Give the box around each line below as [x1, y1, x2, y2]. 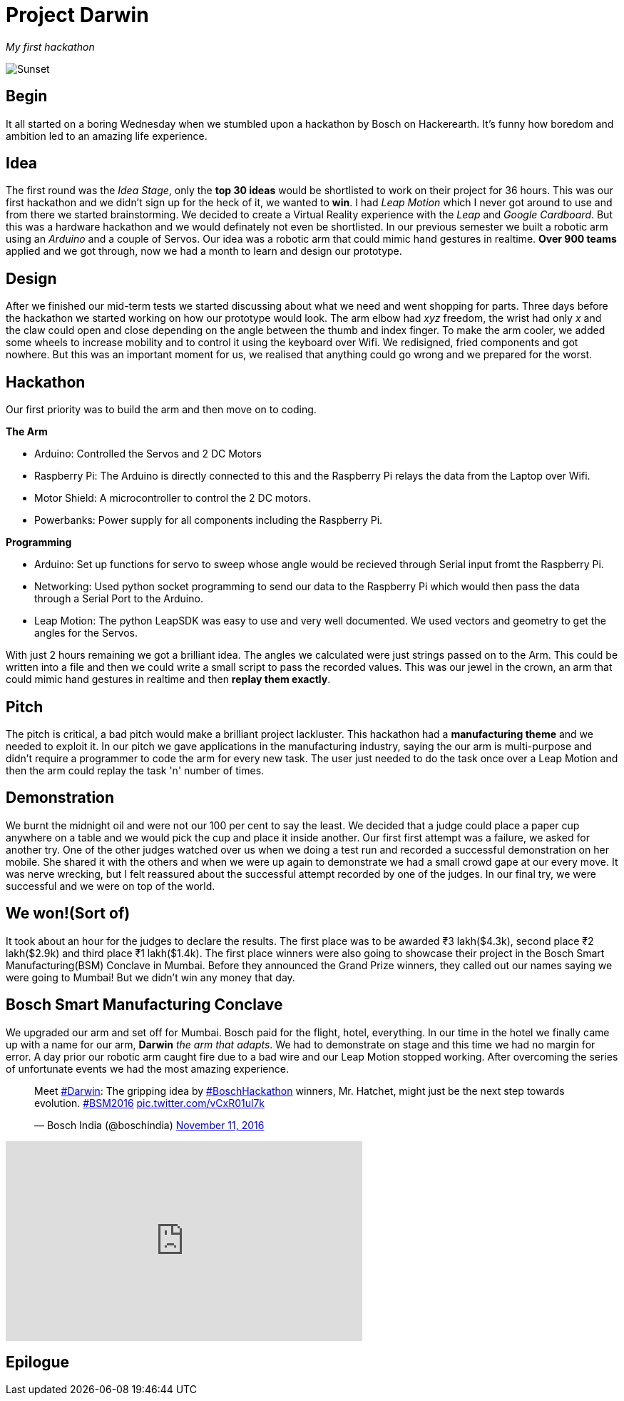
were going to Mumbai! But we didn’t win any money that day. [6, 971, 295, 983]
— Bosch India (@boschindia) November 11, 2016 [34, 1118, 265, 1131]
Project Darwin [6, 3, 149, 27]
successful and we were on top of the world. [6, 879, 215, 892]
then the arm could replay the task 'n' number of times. [6, 764, 265, 777]
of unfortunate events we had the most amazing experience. [6, 1062, 289, 1075]
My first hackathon [6, 40, 95, 53]
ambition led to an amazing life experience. [6, 129, 208, 142]
